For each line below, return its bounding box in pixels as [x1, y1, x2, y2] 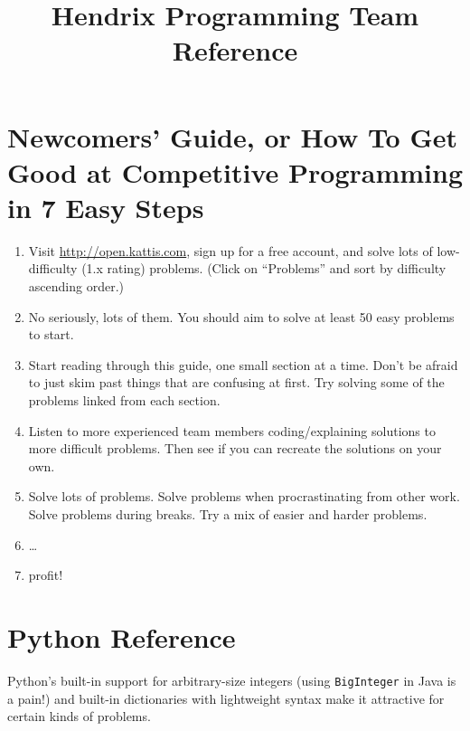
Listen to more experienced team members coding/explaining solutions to [28, 421, 436, 440]
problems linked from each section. [28, 391, 221, 410]
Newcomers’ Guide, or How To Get [7, 118, 458, 155]
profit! [28, 565, 63, 584]
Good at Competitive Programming [7, 153, 464, 190]
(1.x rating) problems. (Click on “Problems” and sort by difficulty [81, 259, 446, 278]
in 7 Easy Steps [7, 188, 204, 225]
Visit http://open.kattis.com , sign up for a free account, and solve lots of [28, 241, 433, 260]
